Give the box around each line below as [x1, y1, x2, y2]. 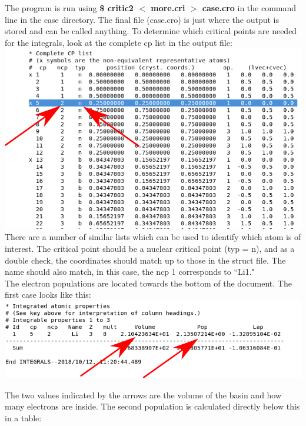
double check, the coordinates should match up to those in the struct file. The [5, 254, 286, 266]
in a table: [5, 411, 42, 424]
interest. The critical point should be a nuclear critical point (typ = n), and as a [5, 242, 295, 254]
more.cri [151, 2, 185, 14]
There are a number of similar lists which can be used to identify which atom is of [5, 231, 301, 243]
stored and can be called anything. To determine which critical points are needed [5, 25, 297, 37]
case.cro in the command [202, 2, 297, 14]
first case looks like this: [5, 288, 91, 301]
